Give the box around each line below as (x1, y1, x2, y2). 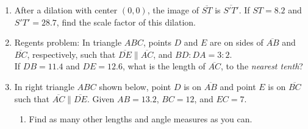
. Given (87, 92, 115, 105)
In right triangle (14, 80, 74, 92)
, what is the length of (123, 60, 206, 72)
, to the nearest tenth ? (220, 60, 303, 72)
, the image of (147, 4, 199, 16)
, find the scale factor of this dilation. (56, 15, 196, 28)
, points (143, 36, 171, 49)
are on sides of (210, 36, 263, 49)
